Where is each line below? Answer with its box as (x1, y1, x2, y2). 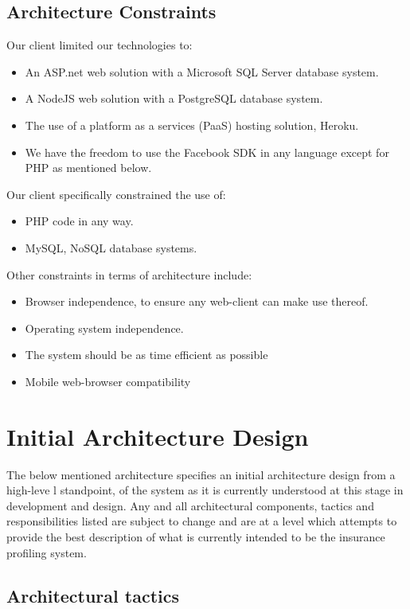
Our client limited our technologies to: (6, 37, 193, 53)
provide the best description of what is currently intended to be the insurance (6, 529, 385, 545)
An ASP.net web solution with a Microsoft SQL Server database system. (25, 63, 379, 80)
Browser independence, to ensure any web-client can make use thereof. (25, 293, 369, 310)
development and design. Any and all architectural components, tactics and (6, 497, 374, 513)
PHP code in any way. (25, 213, 134, 229)
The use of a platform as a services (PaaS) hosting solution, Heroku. (25, 116, 359, 133)
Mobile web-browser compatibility (25, 373, 191, 389)
